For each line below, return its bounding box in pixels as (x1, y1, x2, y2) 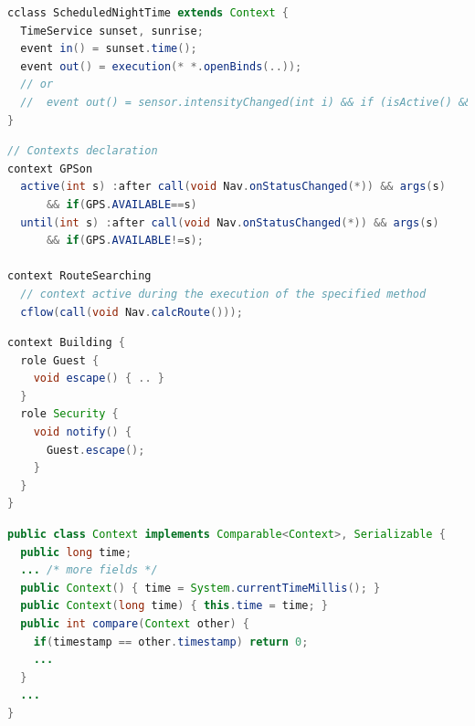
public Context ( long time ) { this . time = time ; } (20, 599, 328, 613)
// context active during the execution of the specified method (20, 287, 427, 300)
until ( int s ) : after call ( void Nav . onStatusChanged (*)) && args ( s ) (20, 216, 439, 229)
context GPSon (7, 162, 93, 175)
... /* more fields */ (20, 563, 158, 577)
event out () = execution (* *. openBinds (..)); (20, 59, 302, 73)
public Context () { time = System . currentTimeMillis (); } (20, 581, 381, 594)
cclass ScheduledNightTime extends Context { (7, 6, 289, 19)
